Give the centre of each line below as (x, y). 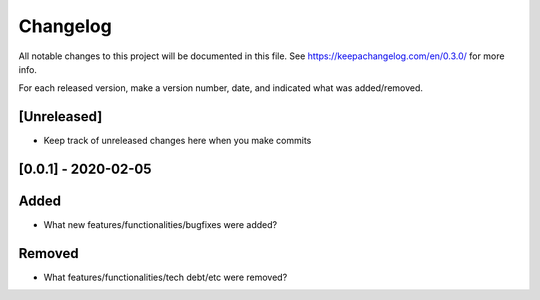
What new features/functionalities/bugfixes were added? (160, 225)
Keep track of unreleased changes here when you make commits (177, 141)
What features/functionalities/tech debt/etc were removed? (165, 277)
